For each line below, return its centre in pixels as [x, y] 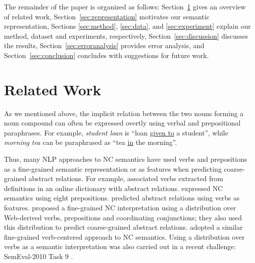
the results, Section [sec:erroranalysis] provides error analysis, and [104, 45]
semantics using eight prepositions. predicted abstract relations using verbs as [122, 198]
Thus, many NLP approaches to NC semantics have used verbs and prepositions [126, 159]
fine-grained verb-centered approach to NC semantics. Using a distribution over [124, 236]
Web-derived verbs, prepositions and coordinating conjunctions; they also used [123, 217]
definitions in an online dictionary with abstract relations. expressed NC [113, 188]
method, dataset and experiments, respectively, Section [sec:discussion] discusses [126, 35]
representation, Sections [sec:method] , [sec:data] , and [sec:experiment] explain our [127, 26]
